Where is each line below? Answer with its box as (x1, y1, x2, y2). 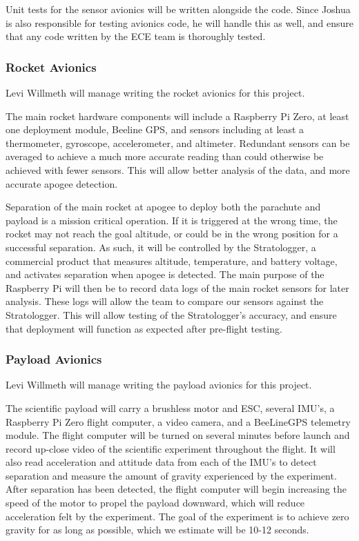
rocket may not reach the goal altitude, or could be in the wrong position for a (6, 226, 338, 241)
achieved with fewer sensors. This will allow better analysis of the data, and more (6, 162, 350, 177)
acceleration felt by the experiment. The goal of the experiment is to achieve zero (6, 509, 349, 523)
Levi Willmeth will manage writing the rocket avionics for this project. (6, 86, 305, 99)
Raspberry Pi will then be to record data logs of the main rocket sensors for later (6, 280, 349, 295)
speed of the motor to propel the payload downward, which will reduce (6, 495, 305, 510)
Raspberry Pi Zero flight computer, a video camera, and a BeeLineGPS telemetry (6, 414, 351, 429)
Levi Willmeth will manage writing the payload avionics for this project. (6, 377, 312, 392)
